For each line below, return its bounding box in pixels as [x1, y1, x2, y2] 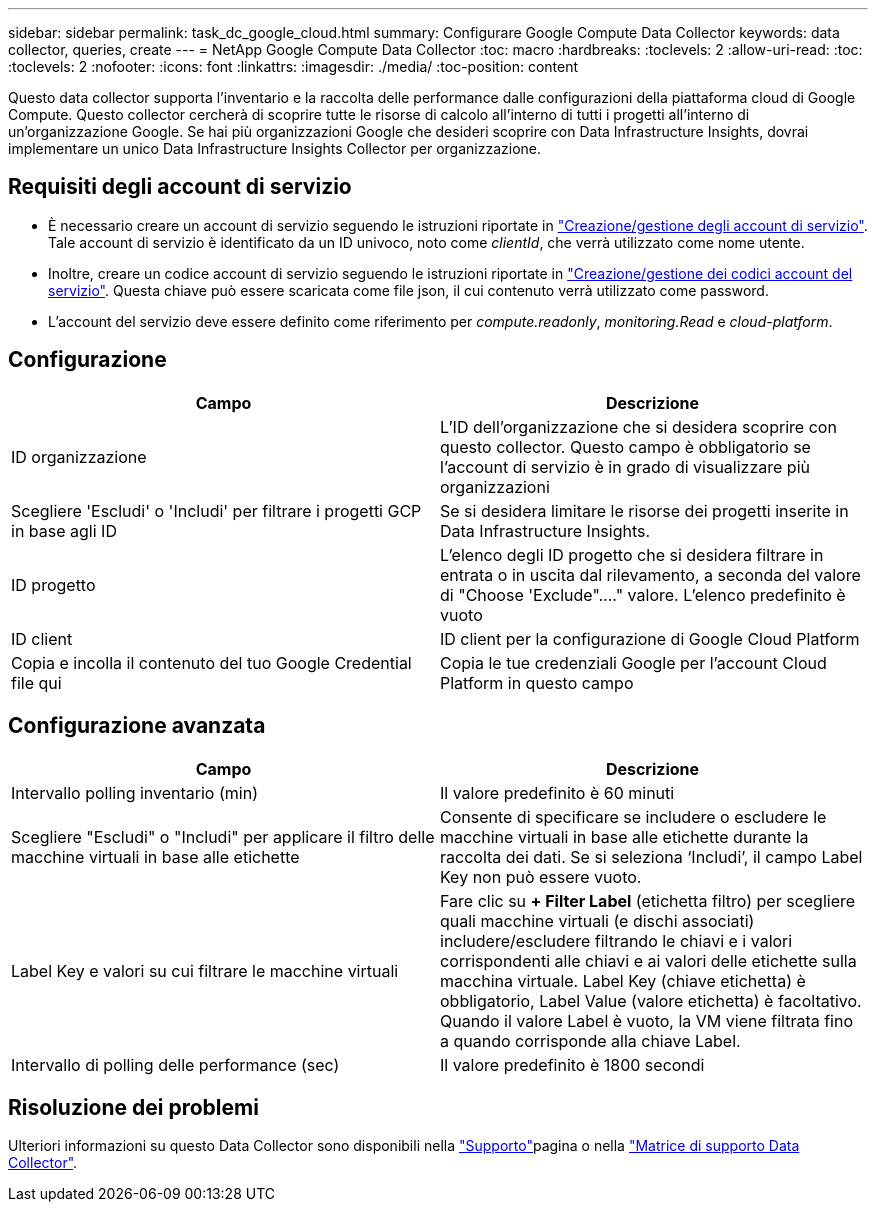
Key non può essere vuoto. [440, 866, 642, 887]
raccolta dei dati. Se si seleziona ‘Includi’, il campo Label [440, 846, 863, 867]
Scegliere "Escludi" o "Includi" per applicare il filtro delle [11, 826, 435, 847]
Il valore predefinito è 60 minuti [440, 782, 675, 803]
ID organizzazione [11, 446, 147, 467]
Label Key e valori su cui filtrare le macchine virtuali [11, 960, 399, 981]
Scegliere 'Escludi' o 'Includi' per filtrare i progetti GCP [11, 500, 422, 521]
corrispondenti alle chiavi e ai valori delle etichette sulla [440, 950, 857, 971]
